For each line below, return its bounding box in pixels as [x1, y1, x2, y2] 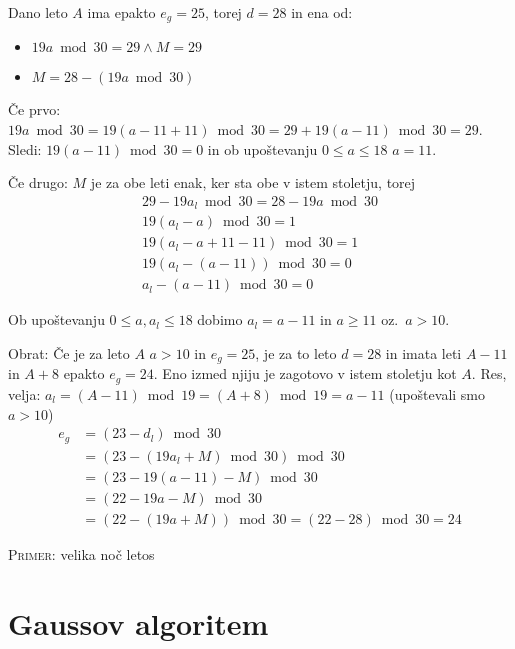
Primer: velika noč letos [8, 543, 155, 564]
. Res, [471, 363, 507, 384]
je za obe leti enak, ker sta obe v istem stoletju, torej [90, 172, 416, 193]
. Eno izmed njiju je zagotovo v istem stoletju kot [153, 363, 457, 384]
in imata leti [385, 343, 462, 364]
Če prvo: [8, 99, 61, 120]
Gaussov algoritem [8, 602, 269, 643]
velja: [8, 383, 41, 404]
